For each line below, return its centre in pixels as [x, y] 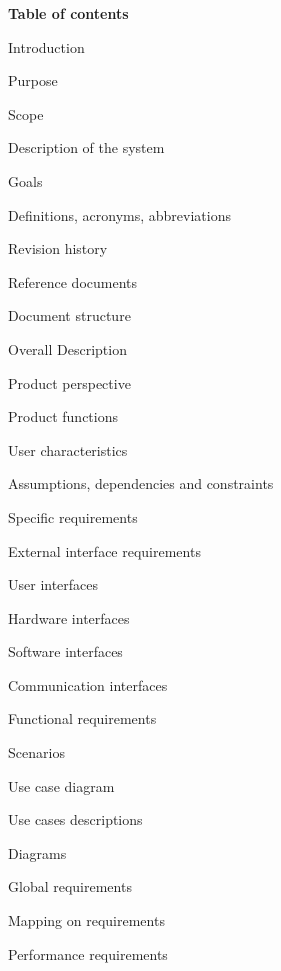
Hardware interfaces [69, 617]
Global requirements [70, 886]
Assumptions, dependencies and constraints [141, 483]
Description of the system [86, 147]
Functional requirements [82, 718]
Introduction [46, 46]
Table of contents [68, 13]
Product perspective [69, 382]
